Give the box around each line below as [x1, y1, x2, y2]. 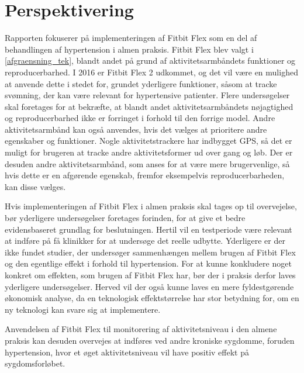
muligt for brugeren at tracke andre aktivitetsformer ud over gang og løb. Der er [5, 146, 293, 158]
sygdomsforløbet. [5, 357, 65, 369]
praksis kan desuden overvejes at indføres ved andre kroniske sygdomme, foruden [5, 334, 295, 346]
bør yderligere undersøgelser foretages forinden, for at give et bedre [5, 212, 246, 224]
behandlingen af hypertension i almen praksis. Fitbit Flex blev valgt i [5, 43, 254, 55]
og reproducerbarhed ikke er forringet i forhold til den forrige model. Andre [5, 112, 275, 124]
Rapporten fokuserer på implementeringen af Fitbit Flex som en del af [5, 32, 257, 44]
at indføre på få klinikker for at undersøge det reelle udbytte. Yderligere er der [5, 234, 285, 247]
